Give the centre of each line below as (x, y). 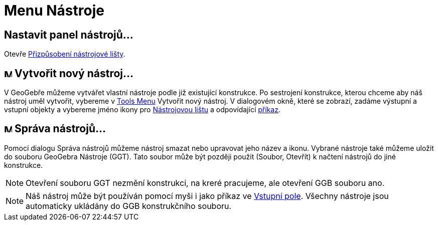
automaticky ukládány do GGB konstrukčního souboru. (129, 206)
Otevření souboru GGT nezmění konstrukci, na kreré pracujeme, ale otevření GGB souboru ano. (205, 183)
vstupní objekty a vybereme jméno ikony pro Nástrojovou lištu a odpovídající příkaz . (142, 110)
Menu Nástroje (54, 11)
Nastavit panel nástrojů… (69, 35)
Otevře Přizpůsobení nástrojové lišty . (65, 54)
